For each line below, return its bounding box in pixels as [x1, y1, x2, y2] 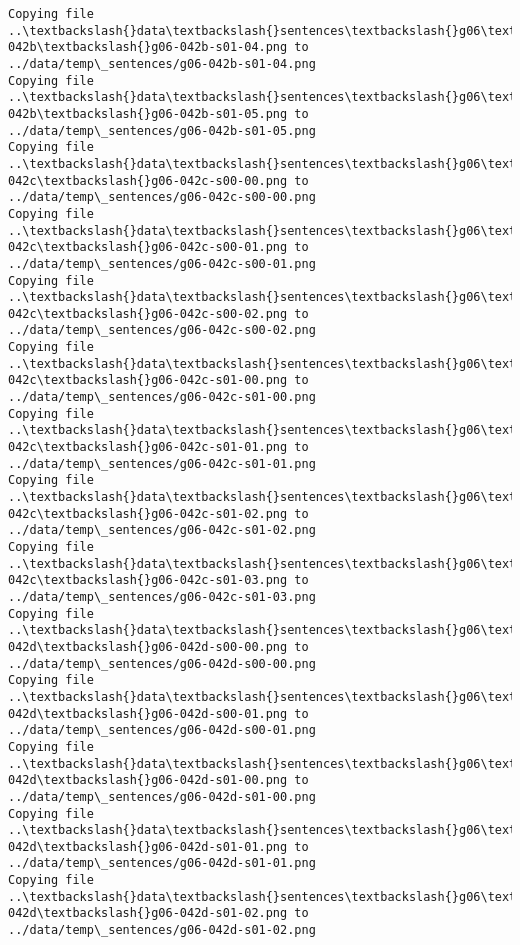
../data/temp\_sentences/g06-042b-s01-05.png [8, 123, 316, 138]
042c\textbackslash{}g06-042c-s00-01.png [8, 240, 288, 255]
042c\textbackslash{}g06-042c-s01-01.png [8, 440, 288, 455]
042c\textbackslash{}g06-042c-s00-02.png [8, 306, 288, 321]
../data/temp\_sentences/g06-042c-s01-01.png [8, 456, 316, 471]
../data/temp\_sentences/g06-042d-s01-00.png [8, 789, 316, 804]
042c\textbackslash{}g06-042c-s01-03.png [8, 573, 288, 588]
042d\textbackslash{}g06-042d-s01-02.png [8, 906, 288, 921]
